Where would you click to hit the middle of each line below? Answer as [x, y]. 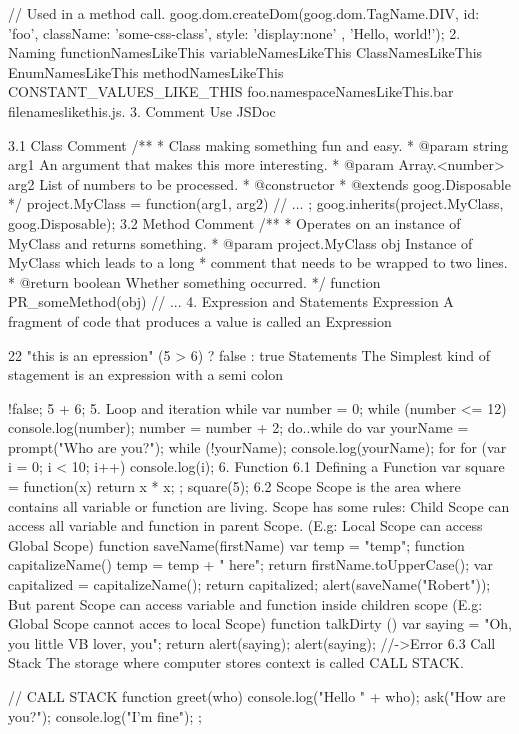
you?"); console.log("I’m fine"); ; [105, 715]
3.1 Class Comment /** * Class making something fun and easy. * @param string [258, 144]
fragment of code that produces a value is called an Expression [200, 320]
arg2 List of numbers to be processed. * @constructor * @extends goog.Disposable [259, 183]
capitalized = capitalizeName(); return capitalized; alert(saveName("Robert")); [249, 584]
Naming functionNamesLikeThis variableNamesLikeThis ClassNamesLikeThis [245, 52]
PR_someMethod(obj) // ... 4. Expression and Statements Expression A [231, 301]
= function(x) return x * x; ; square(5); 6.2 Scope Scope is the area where [234, 486]
